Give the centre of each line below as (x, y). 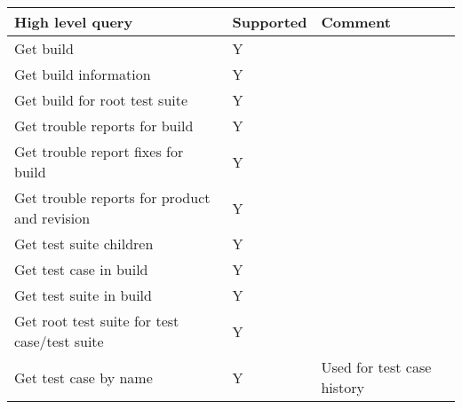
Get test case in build (81, 269)
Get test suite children (84, 244)
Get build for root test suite (101, 100)
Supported (270, 22)
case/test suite (59, 341)
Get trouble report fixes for (99, 151)
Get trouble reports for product (112, 197)
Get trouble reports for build (104, 126)
